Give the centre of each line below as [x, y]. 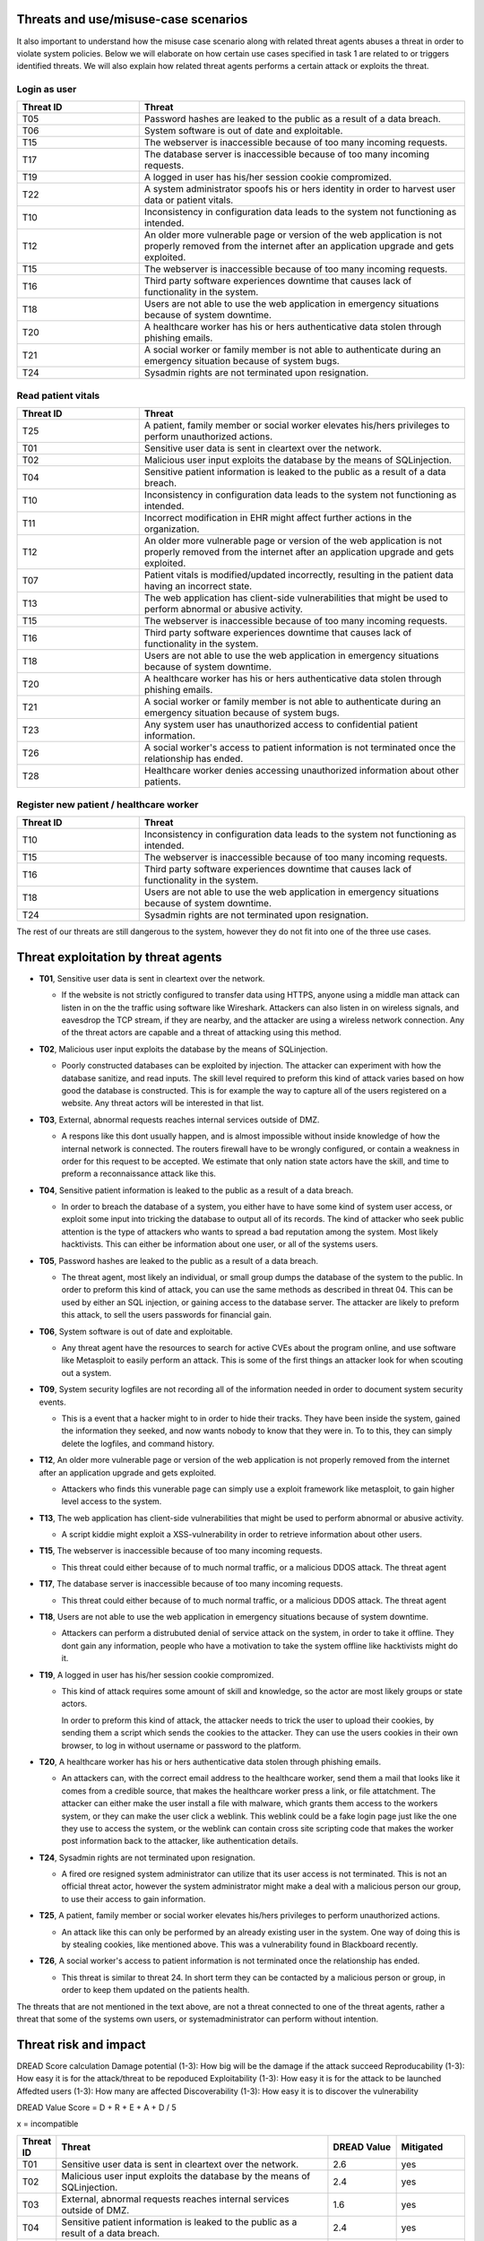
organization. [172, 529]
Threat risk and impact [81, 2044]
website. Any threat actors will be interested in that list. [163, 1103]
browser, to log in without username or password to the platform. [181, 1745]
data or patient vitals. [189, 200]
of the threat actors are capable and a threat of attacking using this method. [202, 1033]
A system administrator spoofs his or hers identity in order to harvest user [300, 189]
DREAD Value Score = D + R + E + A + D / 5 [96, 2107]
